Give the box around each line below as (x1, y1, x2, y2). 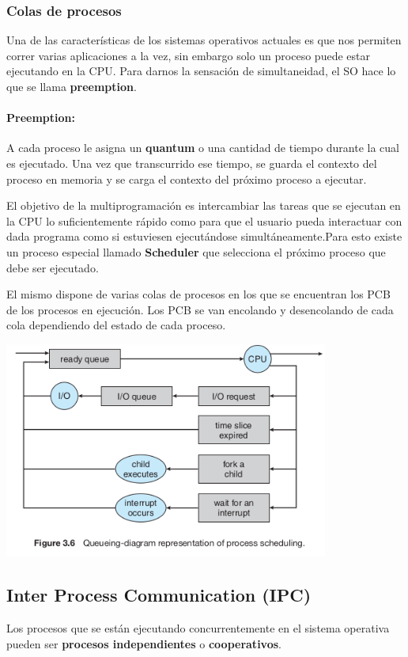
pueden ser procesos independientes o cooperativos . (6, 635, 281, 651)
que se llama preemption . (6, 78, 137, 94)
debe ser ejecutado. (6, 259, 99, 275)
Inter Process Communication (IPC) (6, 583, 312, 607)
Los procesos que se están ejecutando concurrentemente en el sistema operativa (6, 620, 390, 636)
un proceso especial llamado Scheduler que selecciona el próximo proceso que (6, 243, 386, 260)
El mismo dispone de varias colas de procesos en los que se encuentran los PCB (6, 286, 391, 302)
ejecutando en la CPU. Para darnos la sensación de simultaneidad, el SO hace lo (6, 63, 396, 79)
